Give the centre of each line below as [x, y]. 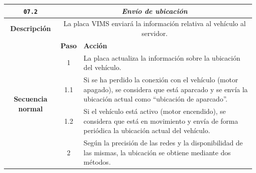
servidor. [155, 33]
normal [31, 108]
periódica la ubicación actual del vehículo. [147, 130]
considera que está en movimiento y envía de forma [161, 121]
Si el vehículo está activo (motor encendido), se [155, 111]
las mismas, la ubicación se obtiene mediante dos [157, 152]
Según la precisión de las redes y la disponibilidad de [163, 143]
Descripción [31, 28]
